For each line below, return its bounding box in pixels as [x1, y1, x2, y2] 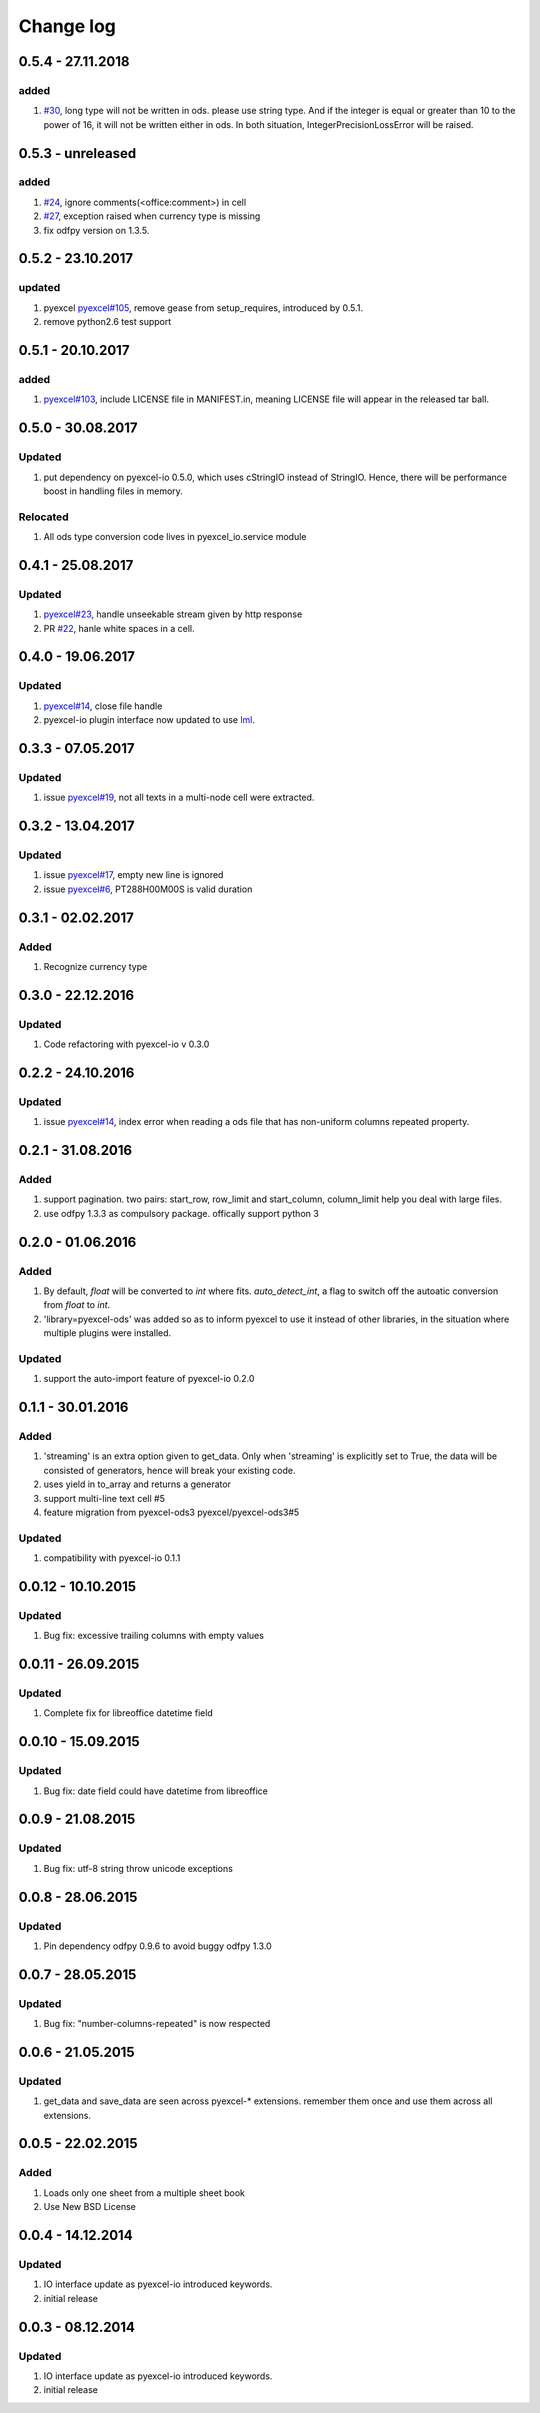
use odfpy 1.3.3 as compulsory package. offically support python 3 [43, 1207, 319, 1219]
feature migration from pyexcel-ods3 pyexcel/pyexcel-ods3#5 [43, 1506, 300, 1519]
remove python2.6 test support [43, 316, 172, 328]
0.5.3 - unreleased [18, 145, 137, 162]
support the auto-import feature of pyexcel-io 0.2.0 [43, 1373, 255, 1385]
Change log [18, 15, 117, 37]
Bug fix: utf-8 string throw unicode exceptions [43, 1862, 234, 1874]
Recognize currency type [43, 960, 148, 972]
